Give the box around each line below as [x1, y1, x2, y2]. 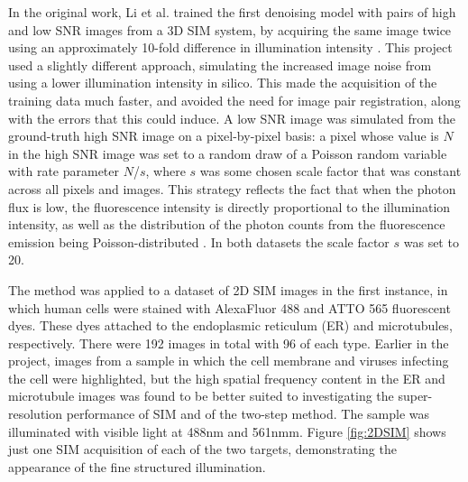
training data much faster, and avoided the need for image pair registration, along [8, 90, 461, 109]
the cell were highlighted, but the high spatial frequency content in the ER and [8, 368, 445, 387]
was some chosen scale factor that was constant [199, 162, 462, 181]
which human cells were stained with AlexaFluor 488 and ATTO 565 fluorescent [8, 298, 451, 317]
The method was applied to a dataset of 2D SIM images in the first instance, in [8, 280, 448, 299]
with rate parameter [8, 162, 120, 181]
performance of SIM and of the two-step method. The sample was [66, 404, 430, 423]
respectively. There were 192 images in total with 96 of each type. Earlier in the [8, 333, 449, 352]
